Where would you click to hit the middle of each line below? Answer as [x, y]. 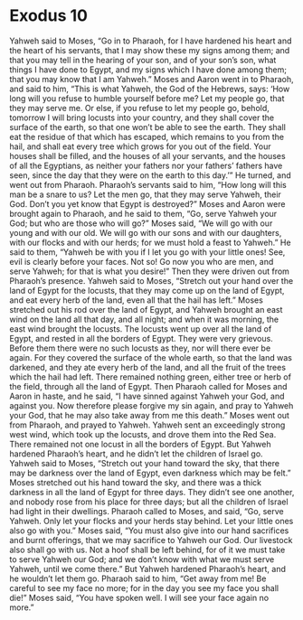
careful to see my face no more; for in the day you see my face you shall [144, 587]
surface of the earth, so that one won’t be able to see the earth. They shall [148, 127]
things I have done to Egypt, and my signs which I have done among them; [148, 70]
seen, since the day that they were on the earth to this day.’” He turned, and [150, 175]
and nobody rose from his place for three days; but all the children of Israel [149, 502]
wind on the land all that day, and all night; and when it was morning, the [144, 319]
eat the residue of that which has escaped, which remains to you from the [147, 136]
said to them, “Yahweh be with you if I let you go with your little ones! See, [147, 252]
